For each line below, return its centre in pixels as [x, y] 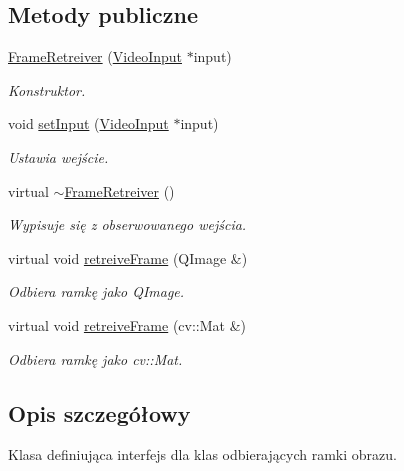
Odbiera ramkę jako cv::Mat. [95, 358]
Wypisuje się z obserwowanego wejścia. [127, 224]
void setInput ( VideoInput [88, 123]
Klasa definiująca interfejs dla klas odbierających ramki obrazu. [202, 454]
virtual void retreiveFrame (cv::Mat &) [127, 324]
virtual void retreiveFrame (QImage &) [128, 257]
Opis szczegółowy [99, 412]
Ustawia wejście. [58, 156]
